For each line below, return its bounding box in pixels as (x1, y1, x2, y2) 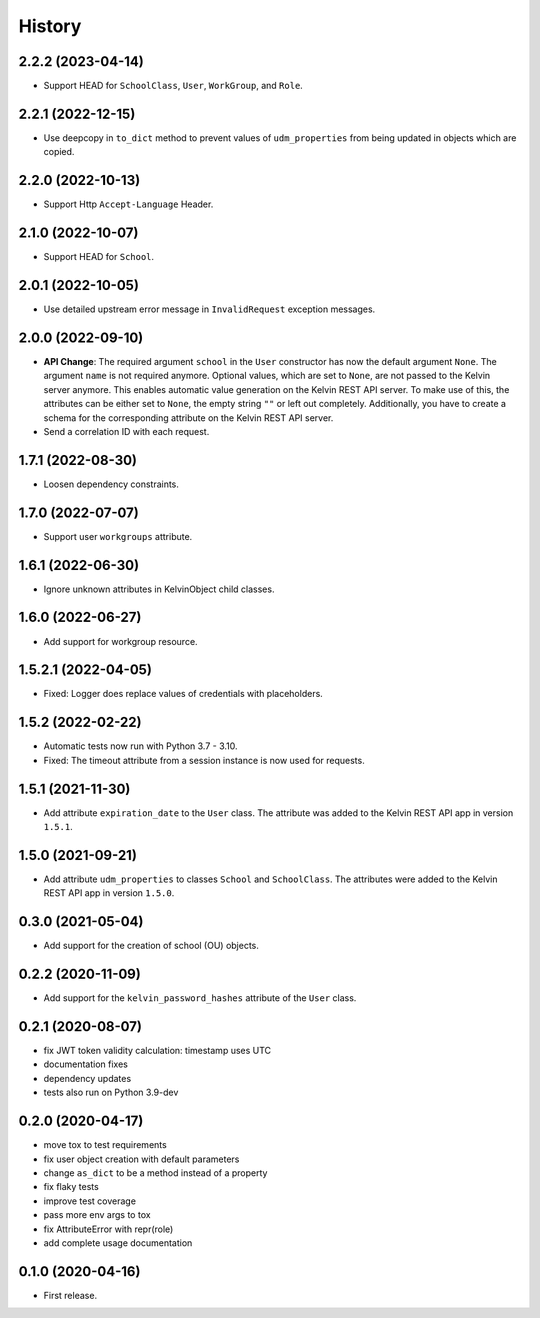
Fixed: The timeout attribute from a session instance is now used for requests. (43, 754, 365, 766)
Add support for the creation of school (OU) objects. (43, 940, 260, 952)
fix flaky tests (43, 1181, 99, 1193)
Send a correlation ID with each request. (43, 425, 210, 437)
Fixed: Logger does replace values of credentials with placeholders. (43, 688, 324, 700)
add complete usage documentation (43, 1236, 193, 1249)
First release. (43, 1289, 98, 1301)
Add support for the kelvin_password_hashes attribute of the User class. (43, 992, 357, 1004)
